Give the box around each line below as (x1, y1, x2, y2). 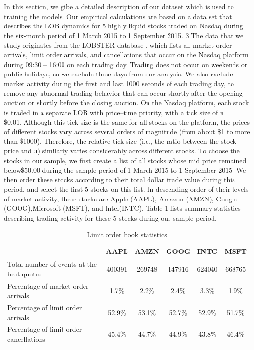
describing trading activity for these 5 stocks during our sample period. (4, 213, 217, 223)
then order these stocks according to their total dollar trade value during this (4, 174, 235, 184)
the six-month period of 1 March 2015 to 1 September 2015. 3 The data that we (4, 30, 244, 40)
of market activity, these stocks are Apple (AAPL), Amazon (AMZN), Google (4, 193, 237, 203)
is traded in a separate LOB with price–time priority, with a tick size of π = (4, 107, 232, 117)
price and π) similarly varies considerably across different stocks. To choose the (4, 145, 240, 155)
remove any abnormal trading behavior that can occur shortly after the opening (4, 88, 243, 98)
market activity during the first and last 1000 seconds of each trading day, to (4, 78, 234, 88)
